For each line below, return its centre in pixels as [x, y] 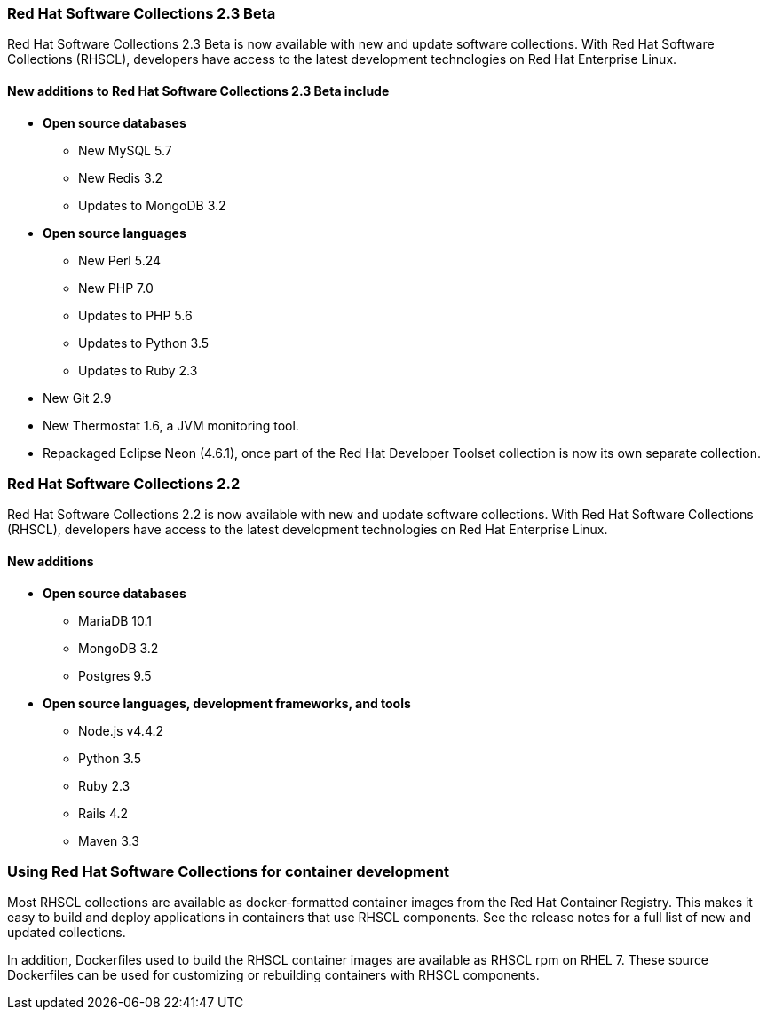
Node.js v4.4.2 [121, 730]
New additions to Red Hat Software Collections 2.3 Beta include [198, 91]
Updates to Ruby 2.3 [138, 370]
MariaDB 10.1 [115, 620]
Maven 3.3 [109, 840]
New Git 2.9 [77, 398]
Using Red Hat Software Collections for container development [228, 871]
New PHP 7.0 [116, 288]
